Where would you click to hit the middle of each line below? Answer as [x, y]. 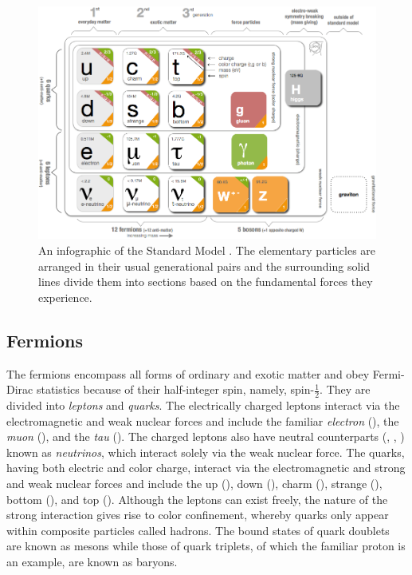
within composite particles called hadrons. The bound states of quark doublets [198, 530]
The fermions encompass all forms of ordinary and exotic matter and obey [188, 373]
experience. [65, 297]
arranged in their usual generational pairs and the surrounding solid [204, 266]
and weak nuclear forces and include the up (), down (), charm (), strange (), [194, 484]
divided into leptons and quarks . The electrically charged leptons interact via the [203, 405]
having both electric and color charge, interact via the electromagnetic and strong [206, 468]
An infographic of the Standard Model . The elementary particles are [207, 250]
